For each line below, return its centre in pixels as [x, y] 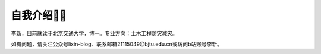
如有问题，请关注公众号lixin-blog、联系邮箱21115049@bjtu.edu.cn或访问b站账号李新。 [117, 44]
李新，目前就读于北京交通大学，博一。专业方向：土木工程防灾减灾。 [94, 33]
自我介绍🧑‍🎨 [39, 15]
